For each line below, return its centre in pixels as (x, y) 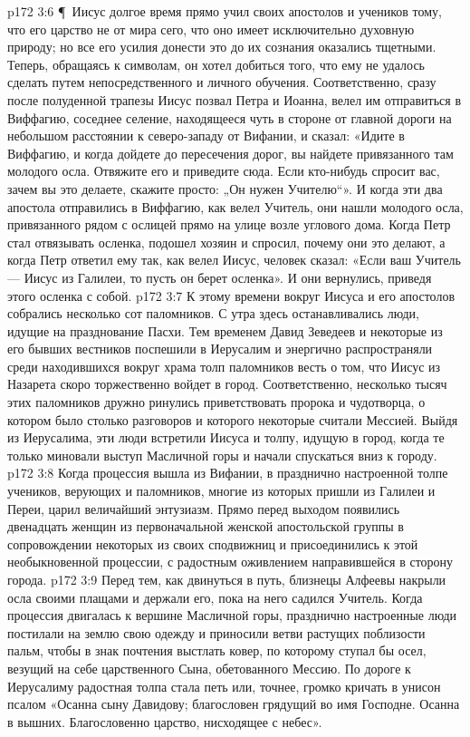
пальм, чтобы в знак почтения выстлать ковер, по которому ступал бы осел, (217, 650)
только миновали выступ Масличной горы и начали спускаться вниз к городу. (222, 455)
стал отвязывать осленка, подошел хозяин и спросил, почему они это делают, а (226, 242)
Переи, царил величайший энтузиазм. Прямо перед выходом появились (204, 508)
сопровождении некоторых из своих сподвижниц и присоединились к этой (213, 543)
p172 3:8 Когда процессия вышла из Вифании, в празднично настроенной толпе (228, 473)
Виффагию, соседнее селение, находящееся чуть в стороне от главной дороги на (230, 117)
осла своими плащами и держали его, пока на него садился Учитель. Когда (215, 597)
